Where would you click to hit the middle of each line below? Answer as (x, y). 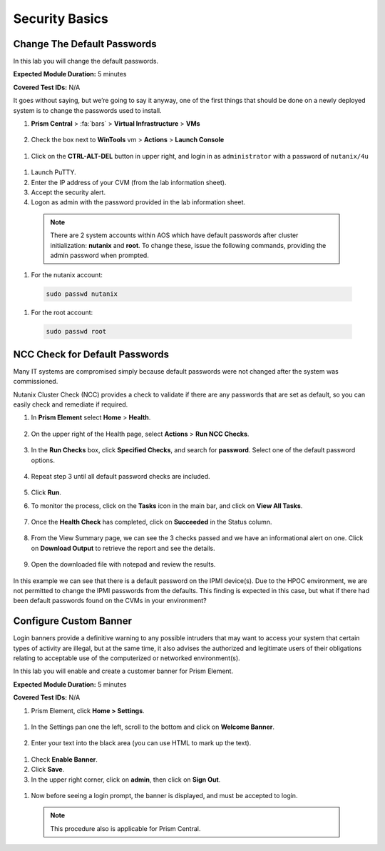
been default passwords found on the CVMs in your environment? (110, 601)
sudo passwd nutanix (82, 294)
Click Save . (48, 770)
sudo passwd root (76, 332)
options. (43, 460)
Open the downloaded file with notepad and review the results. (123, 564)
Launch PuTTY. (53, 172)
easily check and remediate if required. (71, 404)
